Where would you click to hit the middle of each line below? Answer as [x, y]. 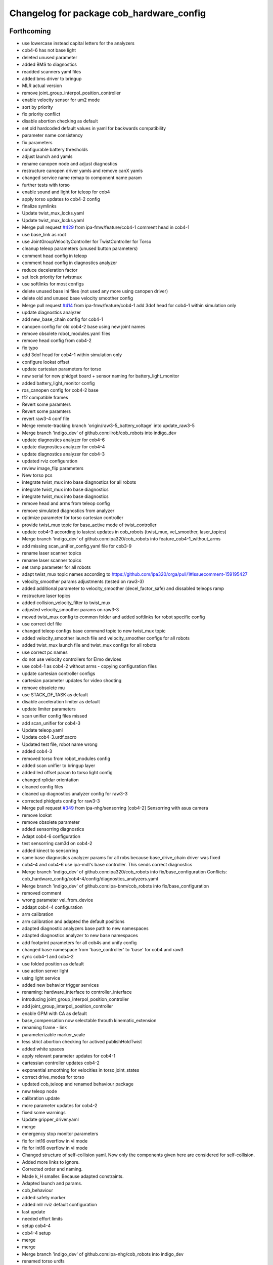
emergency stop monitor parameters [60, 1134]
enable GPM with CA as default [54, 1013]
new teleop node [40, 1091]
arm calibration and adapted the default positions [73, 921]
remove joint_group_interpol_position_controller [72, 93]
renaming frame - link [44, 1028]
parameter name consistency [52, 135]
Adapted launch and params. [52, 1183]
